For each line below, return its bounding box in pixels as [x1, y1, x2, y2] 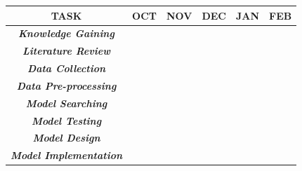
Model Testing [31, 113, 102, 128]
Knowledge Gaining [18, 26, 114, 41]
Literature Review [22, 43, 110, 58]
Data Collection [27, 61, 106, 76]
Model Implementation [11, 148, 123, 163]
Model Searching [25, 95, 107, 110]
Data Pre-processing [16, 78, 117, 93]
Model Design [32, 130, 100, 145]
